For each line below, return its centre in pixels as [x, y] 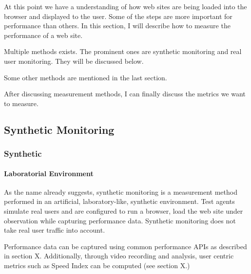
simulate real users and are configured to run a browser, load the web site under [124, 210]
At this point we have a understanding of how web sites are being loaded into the [125, 6]
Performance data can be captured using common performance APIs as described [125, 246]
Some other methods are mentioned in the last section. [86, 77]
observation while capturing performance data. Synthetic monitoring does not [120, 220]
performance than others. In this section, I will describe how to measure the [117, 26]
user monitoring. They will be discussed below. [74, 61]
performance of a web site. [43, 35]
